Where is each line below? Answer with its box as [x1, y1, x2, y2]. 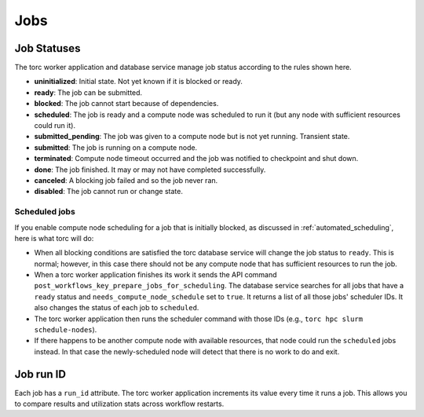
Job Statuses [14, 42, 81, 55]
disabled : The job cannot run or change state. [34, 187, 184, 196]
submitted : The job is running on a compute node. [34, 142, 198, 152]
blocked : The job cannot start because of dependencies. [34, 99, 219, 108]
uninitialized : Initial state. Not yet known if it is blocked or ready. [34, 77, 243, 86]
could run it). [34, 121, 76, 130]
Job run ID [14, 368, 67, 381]
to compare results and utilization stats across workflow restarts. [14, 399, 225, 408]
